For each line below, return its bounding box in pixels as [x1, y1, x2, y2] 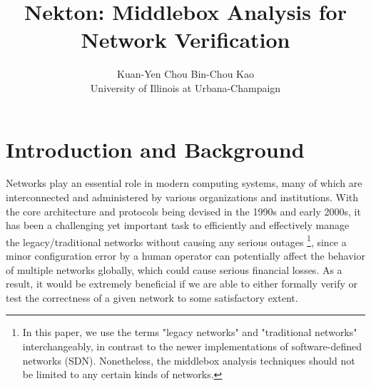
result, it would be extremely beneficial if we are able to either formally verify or [6, 276, 358, 291]
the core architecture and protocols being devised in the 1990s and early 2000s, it [6, 203, 361, 218]
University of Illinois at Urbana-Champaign [90, 80, 281, 95]
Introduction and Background [6, 134, 305, 163]
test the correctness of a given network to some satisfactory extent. [6, 290, 298, 305]
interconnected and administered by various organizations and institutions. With [6, 190, 359, 205]
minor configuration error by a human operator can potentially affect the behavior [6, 248, 365, 263]
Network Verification [81, 25, 290, 54]
